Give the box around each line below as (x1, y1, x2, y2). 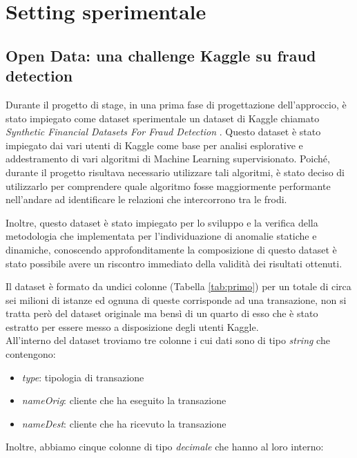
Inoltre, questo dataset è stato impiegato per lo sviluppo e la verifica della (6, 215, 318, 229)
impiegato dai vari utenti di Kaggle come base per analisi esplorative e (6, 137, 303, 152)
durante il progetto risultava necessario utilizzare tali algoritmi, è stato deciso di (6, 164, 345, 179)
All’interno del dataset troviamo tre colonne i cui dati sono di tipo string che (6, 333, 330, 347)
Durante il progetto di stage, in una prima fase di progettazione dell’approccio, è (6, 97, 347, 111)
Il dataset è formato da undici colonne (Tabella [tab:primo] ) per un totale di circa (6, 279, 351, 294)
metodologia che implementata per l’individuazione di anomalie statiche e (6, 229, 317, 243)
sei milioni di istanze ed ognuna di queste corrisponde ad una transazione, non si (6, 292, 347, 307)
